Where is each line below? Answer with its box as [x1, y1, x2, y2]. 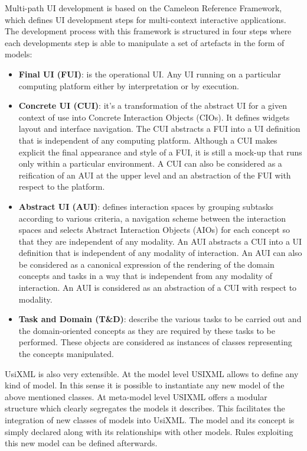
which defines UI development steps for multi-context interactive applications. [5, 13, 286, 25]
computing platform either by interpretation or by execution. [18, 79, 239, 92]
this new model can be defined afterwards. [5, 437, 158, 449]
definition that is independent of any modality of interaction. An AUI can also [18, 246, 302, 259]
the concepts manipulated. [18, 348, 114, 360]
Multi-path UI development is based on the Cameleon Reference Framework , [5, 2, 282, 14]
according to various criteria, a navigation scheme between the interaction [18, 212, 286, 224]
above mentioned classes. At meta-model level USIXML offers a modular [5, 390, 267, 403]
